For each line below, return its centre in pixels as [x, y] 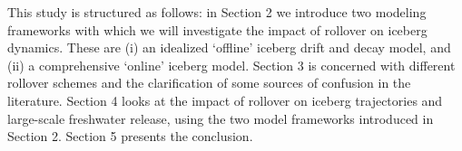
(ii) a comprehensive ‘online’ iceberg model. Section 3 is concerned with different [231, 65]
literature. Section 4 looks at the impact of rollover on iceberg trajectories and [225, 100]
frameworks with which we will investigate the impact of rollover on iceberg [217, 29]
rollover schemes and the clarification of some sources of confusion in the [209, 83]
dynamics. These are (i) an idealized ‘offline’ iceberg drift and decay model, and [229, 47]
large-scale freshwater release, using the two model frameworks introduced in [221, 118]
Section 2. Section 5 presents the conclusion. [130, 136]
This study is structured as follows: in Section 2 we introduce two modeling [217, 12]
